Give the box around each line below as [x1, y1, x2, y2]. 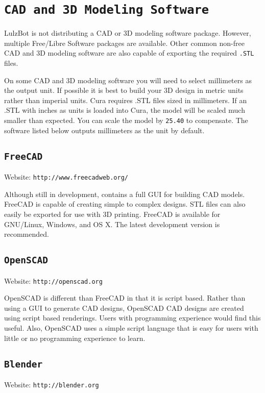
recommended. [4, 229, 49, 239]
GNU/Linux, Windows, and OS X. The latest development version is [4, 218, 220, 229]
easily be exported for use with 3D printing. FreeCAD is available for [4, 208, 221, 219]
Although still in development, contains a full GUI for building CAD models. [4, 188, 245, 199]
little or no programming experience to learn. [4, 332, 146, 343]
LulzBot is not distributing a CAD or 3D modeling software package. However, [4, 28, 251, 38]
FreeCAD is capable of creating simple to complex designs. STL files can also [4, 199, 246, 209]
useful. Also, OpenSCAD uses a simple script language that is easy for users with [4, 322, 258, 333]
